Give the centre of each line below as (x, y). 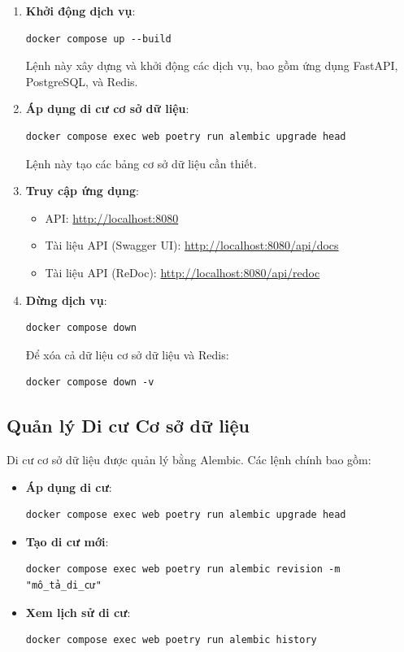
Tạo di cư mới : (67, 541)
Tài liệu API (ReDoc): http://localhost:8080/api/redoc (182, 272)
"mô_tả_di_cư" (63, 586)
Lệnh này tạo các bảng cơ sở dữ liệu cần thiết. (141, 163)
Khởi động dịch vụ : (80, 11)
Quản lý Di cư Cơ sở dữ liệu (128, 426)
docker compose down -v (90, 383)
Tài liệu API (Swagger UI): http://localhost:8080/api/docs (192, 245)
